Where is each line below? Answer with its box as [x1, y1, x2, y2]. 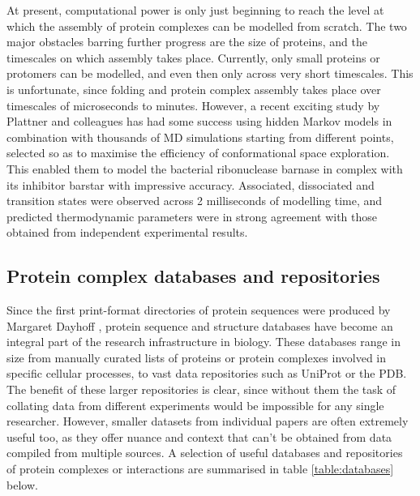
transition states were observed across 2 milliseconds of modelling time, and [6, 192, 383, 209]
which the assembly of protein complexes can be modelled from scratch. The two [6, 17, 407, 34]
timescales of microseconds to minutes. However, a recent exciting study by [6, 96, 380, 113]
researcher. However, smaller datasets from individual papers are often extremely [6, 413, 409, 430]
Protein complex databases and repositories [6, 263, 380, 289]
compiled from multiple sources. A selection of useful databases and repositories [6, 444, 403, 461]
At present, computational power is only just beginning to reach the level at [6, 2, 384, 18]
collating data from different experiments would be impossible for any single [6, 396, 384, 413]
